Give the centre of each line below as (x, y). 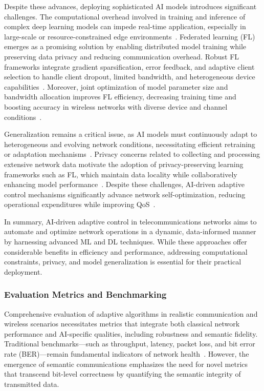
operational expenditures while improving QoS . (80, 204)
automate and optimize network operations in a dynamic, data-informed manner (130, 231)
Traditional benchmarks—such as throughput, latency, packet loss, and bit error (130, 344)
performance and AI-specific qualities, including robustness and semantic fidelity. (131, 333)
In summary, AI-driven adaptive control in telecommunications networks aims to (130, 221)
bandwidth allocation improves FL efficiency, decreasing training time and (120, 97)
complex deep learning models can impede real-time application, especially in (125, 26)
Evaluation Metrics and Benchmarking (85, 294)
